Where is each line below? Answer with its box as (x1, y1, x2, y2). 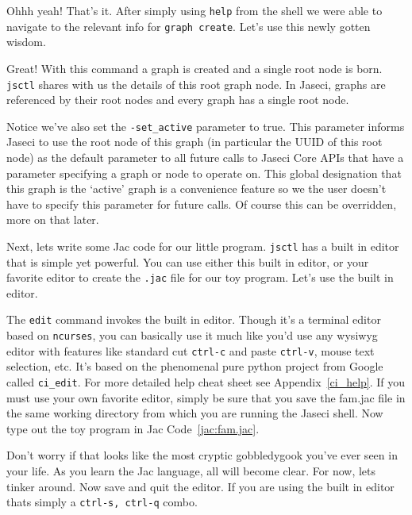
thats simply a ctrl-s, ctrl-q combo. (6, 494, 198, 510)
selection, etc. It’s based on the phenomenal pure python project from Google (6, 358, 383, 375)
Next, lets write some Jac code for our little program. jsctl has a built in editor (6, 237, 399, 254)
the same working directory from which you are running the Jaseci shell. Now (6, 405, 383, 421)
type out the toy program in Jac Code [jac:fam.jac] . (6, 420, 260, 436)
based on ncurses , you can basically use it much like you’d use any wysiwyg (6, 327, 378, 344)
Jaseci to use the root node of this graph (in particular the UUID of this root (6, 133, 383, 150)
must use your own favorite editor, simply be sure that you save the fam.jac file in (6, 389, 406, 405)
